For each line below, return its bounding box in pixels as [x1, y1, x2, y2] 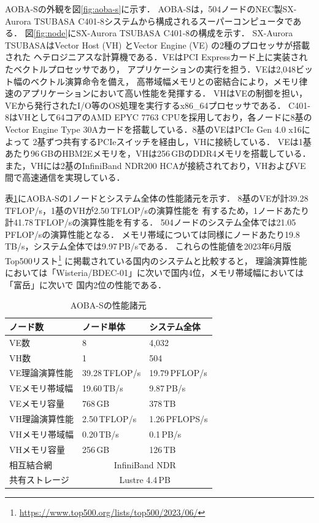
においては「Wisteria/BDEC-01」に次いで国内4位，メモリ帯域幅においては [5, 266, 304, 279]
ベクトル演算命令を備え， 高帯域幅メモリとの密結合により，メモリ [30, 74, 299, 87]
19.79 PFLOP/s [149, 366, 207, 379]
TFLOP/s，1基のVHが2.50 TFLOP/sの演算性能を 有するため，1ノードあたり [5, 203, 310, 216]
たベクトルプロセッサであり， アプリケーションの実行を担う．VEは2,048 [5, 62, 296, 75]
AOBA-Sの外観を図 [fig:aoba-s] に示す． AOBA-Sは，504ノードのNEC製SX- [5, 2, 297, 15]
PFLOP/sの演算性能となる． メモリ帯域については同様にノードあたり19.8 [5, 227, 300, 240]
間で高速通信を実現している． [5, 171, 125, 184]
